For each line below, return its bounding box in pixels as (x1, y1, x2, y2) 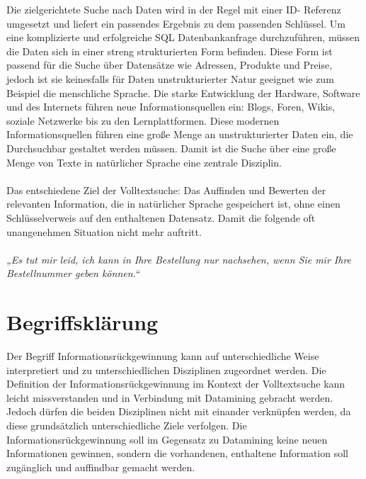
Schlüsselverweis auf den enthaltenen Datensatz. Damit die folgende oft (6, 210, 316, 225)
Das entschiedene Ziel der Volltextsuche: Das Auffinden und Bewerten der (6, 182, 326, 197)
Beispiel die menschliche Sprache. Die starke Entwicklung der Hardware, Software (6, 85, 360, 100)
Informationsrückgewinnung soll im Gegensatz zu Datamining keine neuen (6, 432, 328, 446)
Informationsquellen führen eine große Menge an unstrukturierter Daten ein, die (6, 127, 353, 142)
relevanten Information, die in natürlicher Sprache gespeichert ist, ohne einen (6, 196, 341, 211)
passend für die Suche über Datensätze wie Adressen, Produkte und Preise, (6, 57, 333, 72)
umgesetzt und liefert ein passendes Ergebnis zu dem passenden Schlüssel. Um (6, 16, 345, 30)
